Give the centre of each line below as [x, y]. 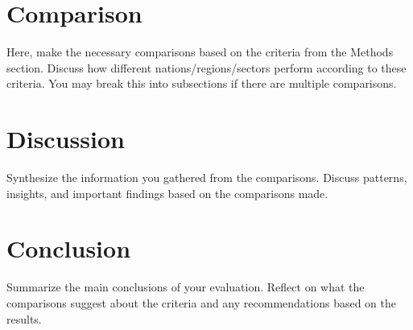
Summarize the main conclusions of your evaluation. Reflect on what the [186, 287]
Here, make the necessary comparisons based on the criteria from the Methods [200, 52]
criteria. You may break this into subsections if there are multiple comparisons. [202, 83]
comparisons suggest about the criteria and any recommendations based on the [201, 302]
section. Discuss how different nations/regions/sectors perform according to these [206, 67]
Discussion [66, 139]
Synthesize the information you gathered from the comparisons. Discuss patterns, [207, 177]
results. [24, 318]
